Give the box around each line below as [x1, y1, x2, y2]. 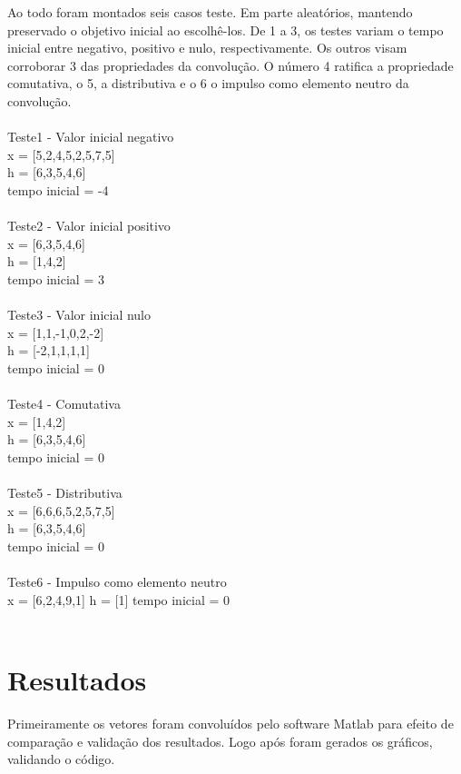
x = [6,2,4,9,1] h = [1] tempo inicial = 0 [7, 590, 230, 609]
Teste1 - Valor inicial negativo [7, 127, 174, 146]
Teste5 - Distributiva [7, 483, 123, 502]
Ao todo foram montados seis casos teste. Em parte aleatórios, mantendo [7, 3, 413, 21]
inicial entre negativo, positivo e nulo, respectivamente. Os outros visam [7, 38, 407, 57]
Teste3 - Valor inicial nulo [7, 305, 152, 324]
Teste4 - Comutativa [7, 394, 121, 413]
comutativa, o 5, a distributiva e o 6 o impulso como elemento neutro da [7, 74, 409, 93]
